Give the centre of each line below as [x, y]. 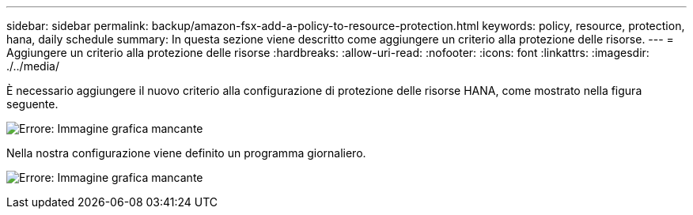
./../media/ [33, 66]
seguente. [32, 104]
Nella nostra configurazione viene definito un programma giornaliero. [186, 153]
